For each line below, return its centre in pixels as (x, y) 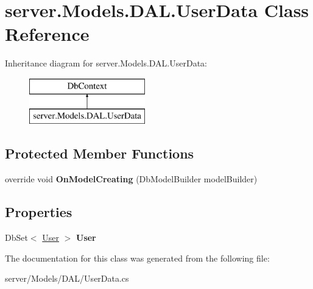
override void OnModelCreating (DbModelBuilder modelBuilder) (131, 179)
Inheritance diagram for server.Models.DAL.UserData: (106, 63)
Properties (39, 212)
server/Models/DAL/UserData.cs (67, 278)
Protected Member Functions (100, 153)
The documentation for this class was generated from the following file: (137, 258)
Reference (47, 34)
